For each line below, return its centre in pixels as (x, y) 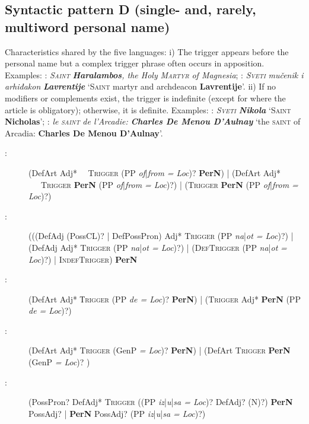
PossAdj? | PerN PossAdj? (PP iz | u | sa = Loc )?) (117, 413)
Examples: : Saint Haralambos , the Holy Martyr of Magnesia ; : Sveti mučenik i (154, 74)
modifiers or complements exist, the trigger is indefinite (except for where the (145, 98)
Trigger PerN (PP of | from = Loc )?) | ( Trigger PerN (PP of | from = (170, 184)
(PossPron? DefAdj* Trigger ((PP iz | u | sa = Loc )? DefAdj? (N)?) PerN (161, 402)
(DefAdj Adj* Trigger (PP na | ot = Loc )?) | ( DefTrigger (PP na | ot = (158, 247)
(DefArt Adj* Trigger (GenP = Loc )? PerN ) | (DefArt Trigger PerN (160, 350)
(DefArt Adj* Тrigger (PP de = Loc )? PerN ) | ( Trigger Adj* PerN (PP (165, 299)
